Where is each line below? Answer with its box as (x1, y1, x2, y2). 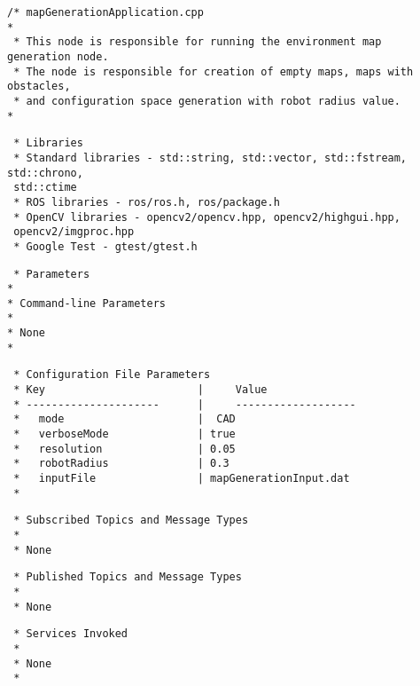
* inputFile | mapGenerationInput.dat (13, 472, 350, 485)
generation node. (7, 50, 109, 63)
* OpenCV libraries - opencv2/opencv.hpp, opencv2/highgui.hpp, (13, 210, 401, 224)
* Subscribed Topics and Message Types (13, 514, 249, 527)
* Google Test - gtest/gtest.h (13, 240, 198, 253)
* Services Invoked (13, 627, 128, 641)
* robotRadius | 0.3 (13, 457, 229, 470)
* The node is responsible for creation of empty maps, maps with (13, 65, 414, 78)
